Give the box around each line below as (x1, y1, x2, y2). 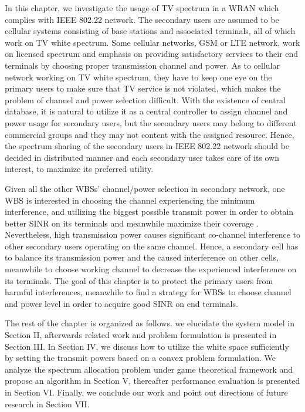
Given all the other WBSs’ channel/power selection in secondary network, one (5, 182, 285, 194)
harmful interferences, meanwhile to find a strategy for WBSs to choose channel (5, 286, 292, 298)
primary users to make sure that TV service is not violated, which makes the (5, 82, 281, 94)
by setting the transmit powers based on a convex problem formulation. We (5, 352, 276, 364)
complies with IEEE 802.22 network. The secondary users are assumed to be (5, 13, 279, 25)
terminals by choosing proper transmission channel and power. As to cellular (5, 59, 280, 71)
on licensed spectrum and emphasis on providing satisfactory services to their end (5, 48, 299, 60)
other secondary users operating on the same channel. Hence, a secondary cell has (5, 239, 299, 252)
